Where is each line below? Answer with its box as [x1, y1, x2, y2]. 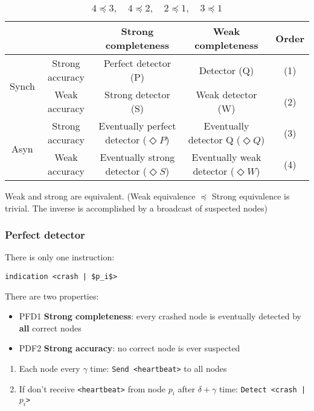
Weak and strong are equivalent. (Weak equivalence [5, 190, 196, 202]
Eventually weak [191, 150, 261, 164]
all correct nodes [19, 321, 82, 334]
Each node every [19, 362, 80, 375]
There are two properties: [5, 289, 99, 302]
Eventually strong [100, 150, 175, 164]
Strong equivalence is [211, 190, 290, 202]
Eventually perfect [98, 119, 176, 133]
